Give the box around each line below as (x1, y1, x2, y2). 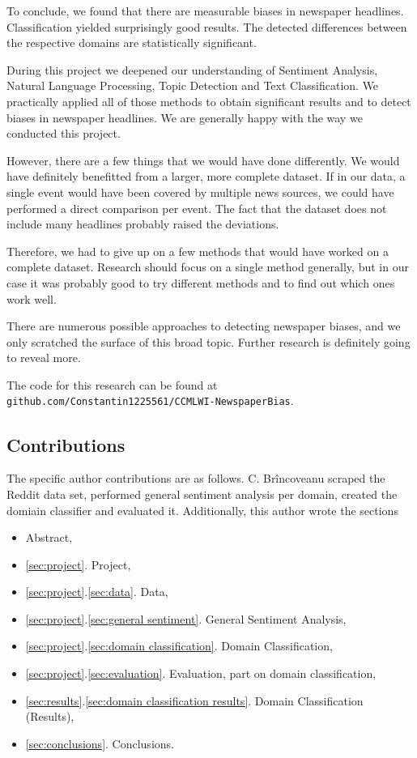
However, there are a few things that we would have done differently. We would (6, 151, 400, 168)
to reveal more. (6, 349, 81, 366)
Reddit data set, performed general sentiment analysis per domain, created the (6, 485, 398, 502)
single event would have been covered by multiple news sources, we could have (6, 183, 394, 200)
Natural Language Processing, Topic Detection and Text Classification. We (6, 77, 379, 94)
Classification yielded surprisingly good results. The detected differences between (6, 18, 407, 35)
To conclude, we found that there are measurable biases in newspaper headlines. (6, 2, 404, 19)
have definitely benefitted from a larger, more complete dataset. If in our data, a (6, 168, 406, 185)
